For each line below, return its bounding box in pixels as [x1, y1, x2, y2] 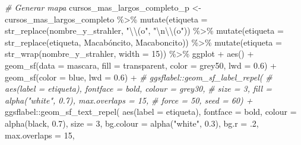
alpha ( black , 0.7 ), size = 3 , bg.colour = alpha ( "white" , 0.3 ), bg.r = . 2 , [5, 117, 259, 129]
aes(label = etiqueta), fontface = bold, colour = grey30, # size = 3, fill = [5, 82, 272, 95]
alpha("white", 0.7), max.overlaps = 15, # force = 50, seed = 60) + [5, 94, 253, 106]
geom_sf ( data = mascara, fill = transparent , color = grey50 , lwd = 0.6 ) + [5, 59, 277, 71]
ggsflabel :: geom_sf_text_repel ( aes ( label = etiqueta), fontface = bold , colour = [5, 105, 297, 118]
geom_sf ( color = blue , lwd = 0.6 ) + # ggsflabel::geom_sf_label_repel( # [5, 70, 273, 83]
